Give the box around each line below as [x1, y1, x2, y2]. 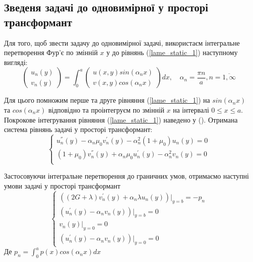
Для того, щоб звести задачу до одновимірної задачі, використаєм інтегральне [4, 37, 240, 48]
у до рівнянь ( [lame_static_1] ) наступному [106, 47, 238, 58]
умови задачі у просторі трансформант [4, 180, 121, 191]
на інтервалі [173, 104, 209, 115]
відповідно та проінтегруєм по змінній [48, 104, 165, 115]
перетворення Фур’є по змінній [4, 47, 98, 58]
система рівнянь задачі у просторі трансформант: [4, 124, 152, 134]
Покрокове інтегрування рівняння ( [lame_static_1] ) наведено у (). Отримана [4, 114, 238, 125]
